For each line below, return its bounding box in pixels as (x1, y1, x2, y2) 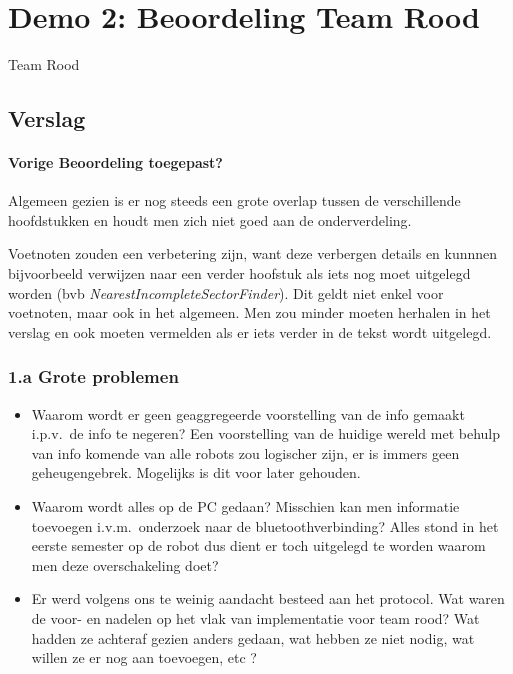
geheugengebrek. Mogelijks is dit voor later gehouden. (31, 462, 361, 483)
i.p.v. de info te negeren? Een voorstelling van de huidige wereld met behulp (31, 423, 501, 444)
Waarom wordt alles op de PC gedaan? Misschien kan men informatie (31, 496, 460, 517)
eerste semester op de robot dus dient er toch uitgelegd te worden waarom (31, 535, 486, 556)
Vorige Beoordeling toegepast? (8, 152, 223, 173)
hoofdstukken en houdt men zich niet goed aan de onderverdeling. (8, 209, 412, 230)
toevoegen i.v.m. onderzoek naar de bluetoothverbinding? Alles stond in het (31, 515, 499, 536)
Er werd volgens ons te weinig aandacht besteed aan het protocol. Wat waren (31, 588, 505, 609)
